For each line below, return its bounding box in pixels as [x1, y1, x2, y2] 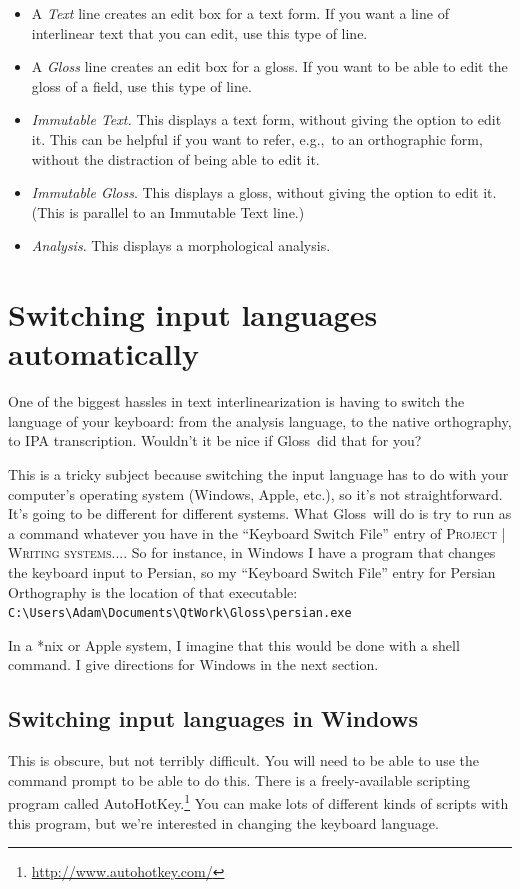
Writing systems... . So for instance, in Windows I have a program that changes [8, 542, 496, 563]
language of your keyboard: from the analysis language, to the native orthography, [8, 410, 512, 431]
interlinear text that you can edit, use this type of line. [31, 22, 368, 43]
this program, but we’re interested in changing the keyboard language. [8, 812, 439, 833]
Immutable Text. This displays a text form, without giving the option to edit [31, 109, 502, 130]
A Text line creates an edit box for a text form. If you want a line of [31, 3, 449, 23]
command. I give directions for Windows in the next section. [8, 654, 379, 675]
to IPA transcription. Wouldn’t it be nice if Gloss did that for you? [8, 430, 422, 451]
